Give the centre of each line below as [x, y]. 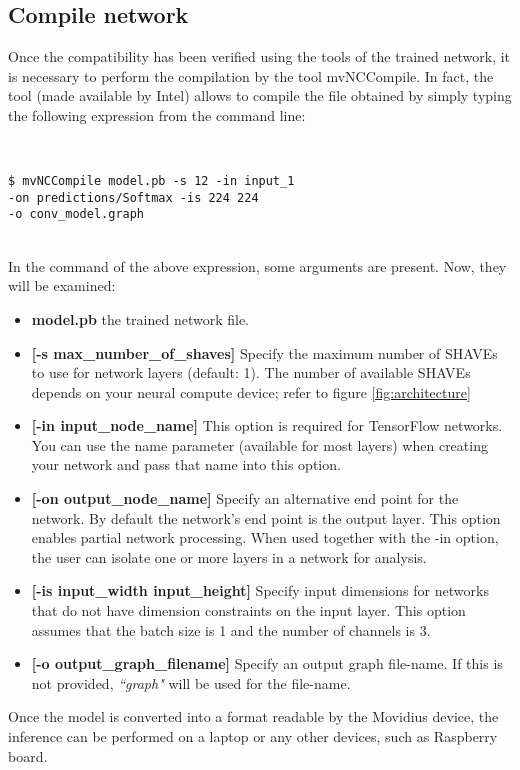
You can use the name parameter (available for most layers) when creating [259, 444]
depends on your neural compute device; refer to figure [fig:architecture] [251, 391]
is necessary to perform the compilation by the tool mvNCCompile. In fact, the [251, 75]
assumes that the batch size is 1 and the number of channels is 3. [231, 629]
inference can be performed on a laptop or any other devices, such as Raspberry [253, 736]
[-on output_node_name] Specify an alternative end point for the [245, 498]
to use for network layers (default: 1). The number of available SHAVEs [251, 372]
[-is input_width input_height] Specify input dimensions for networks [260, 590]
